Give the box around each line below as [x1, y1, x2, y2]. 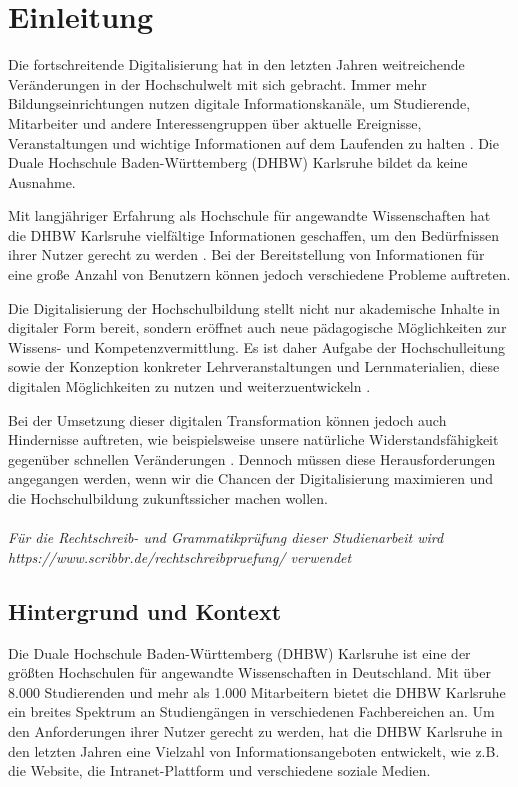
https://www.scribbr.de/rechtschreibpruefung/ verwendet [8, 546, 352, 567]
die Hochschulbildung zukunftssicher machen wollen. [8, 488, 328, 508]
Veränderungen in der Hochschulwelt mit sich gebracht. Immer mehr [8, 73, 427, 94]
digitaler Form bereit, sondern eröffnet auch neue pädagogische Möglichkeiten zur [8, 317, 507, 338]
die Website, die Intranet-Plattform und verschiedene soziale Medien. [8, 760, 431, 781]
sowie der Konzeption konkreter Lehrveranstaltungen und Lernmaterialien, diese [8, 356, 500, 377]
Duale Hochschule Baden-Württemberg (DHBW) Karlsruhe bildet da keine [8, 152, 468, 173]
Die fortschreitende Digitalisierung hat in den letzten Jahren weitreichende [8, 54, 465, 75]
